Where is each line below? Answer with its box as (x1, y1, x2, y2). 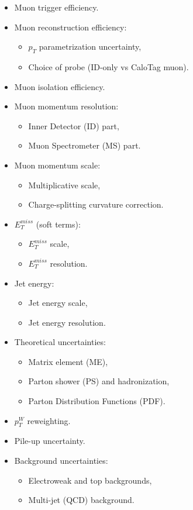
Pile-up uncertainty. (14, 435, 85, 447)
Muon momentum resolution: (14, 100, 119, 112)
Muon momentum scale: (14, 158, 101, 171)
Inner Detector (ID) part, (28, 119, 119, 132)
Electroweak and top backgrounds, (28, 474, 152, 486)
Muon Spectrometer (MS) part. (28, 139, 141, 151)
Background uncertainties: (14, 454, 108, 467)
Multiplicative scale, (28, 178, 101, 191)
